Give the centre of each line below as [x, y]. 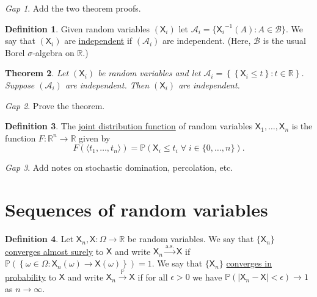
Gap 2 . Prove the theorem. [55, 105]
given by [95, 138]
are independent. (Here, [207, 41]
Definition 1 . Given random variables [78, 28]
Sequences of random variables [137, 209]
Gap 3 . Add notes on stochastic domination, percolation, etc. [119, 167]
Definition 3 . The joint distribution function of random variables [129, 126]
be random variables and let [149, 73]
